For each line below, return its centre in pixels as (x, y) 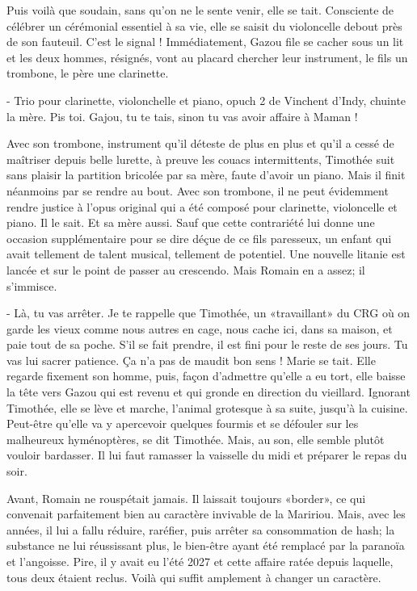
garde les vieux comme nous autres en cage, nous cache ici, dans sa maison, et (200, 328)
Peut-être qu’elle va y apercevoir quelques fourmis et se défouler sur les (183, 423)
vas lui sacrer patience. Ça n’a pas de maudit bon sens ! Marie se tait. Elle (191, 360)
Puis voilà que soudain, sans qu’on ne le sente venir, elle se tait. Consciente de (200, 10)
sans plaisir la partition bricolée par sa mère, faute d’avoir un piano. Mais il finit (206, 175)
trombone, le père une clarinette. (88, 73)
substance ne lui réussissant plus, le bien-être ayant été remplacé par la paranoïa (206, 545)
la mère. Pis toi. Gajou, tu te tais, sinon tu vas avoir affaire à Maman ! (182, 116)
